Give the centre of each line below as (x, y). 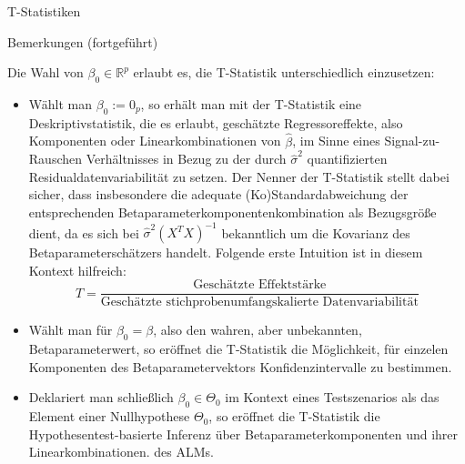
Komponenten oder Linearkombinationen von (155, 141)
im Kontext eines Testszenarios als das (332, 397)
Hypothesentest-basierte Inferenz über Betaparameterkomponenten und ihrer (243, 434)
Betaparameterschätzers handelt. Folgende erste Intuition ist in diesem (226, 252)
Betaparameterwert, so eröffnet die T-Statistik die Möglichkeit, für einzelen (238, 349)
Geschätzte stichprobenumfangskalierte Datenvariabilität (259, 303)
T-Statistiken (44, 11)
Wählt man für (71, 330)
